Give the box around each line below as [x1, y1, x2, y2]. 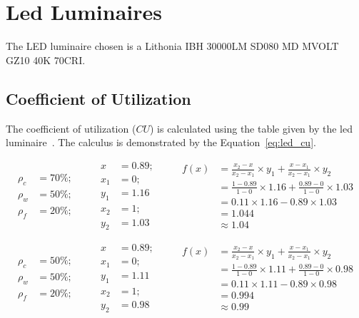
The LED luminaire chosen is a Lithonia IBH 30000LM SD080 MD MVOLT [6, 39, 339, 53]
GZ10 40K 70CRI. [6, 52, 86, 67]
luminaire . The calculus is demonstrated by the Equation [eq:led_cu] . [6, 135, 316, 150]
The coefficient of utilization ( [6, 120, 136, 135]
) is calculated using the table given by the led [149, 120, 353, 135]
